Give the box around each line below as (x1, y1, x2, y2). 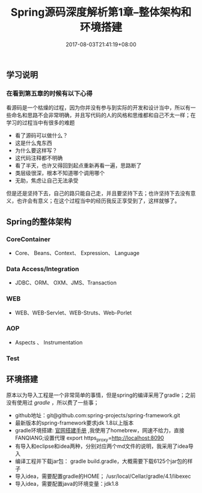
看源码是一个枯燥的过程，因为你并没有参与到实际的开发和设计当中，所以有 (6, 104, 191, 111)
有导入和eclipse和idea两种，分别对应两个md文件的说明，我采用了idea (14, 442, 188, 450)
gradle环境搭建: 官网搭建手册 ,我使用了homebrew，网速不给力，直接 (14, 426, 185, 433)
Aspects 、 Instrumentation (14, 338, 83, 346)
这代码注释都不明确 (14, 155, 63, 162)
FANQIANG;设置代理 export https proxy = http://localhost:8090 (14, 434, 164, 442)
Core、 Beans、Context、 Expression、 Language (14, 249, 140, 256)
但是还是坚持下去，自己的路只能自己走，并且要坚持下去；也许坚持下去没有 (6, 190, 191, 197)
